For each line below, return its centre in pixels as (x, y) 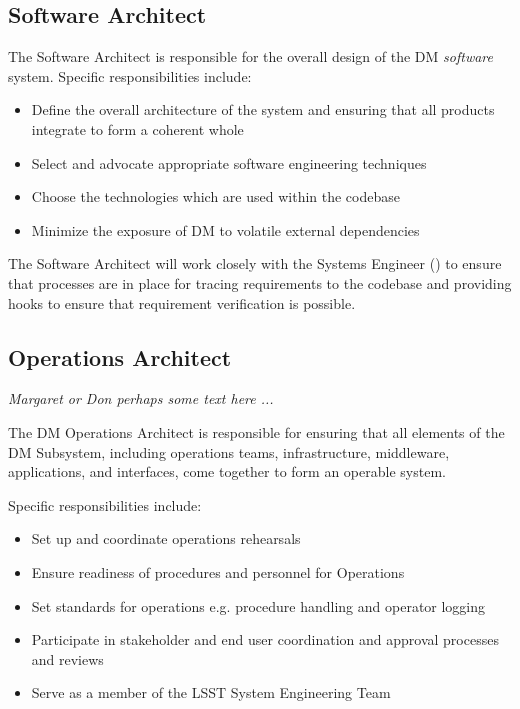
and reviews (67, 658)
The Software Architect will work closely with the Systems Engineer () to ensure (255, 263)
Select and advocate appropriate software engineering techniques (229, 162)
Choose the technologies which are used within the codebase (215, 196)
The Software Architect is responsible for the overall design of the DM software (250, 56)
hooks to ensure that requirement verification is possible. (182, 302)
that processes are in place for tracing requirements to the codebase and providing (260, 282)
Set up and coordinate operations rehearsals (166, 538)
